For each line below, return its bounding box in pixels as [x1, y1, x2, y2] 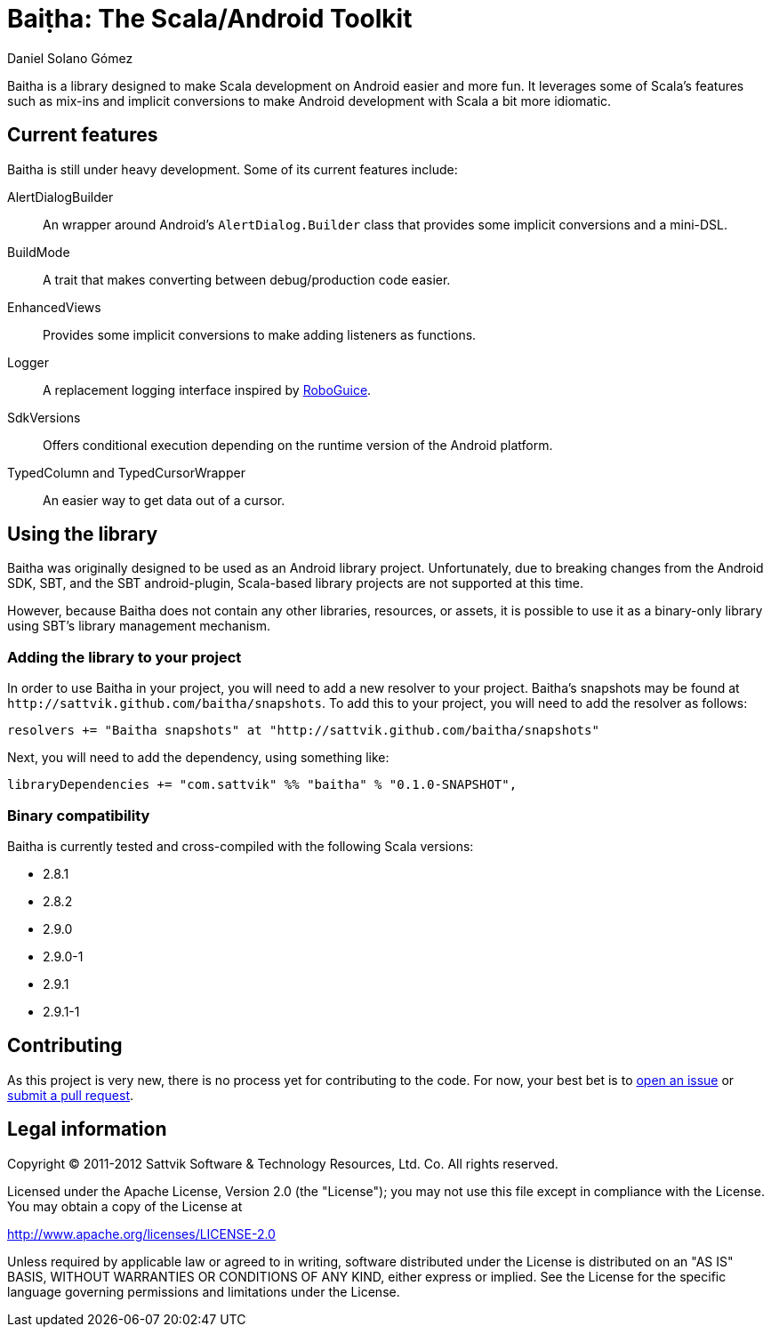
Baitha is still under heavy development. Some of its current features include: [7, 161, 458, 177]
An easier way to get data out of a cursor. [43, 492, 285, 508]
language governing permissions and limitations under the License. [7, 1283, 400, 1299]
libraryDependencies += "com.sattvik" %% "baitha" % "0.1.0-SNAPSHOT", [7, 777, 518, 792]
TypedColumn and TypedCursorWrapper [7, 464, 245, 480]
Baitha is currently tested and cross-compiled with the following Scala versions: [7, 838, 474, 854]
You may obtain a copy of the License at [7, 1198, 243, 1214]
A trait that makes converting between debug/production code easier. [43, 271, 451, 287]
